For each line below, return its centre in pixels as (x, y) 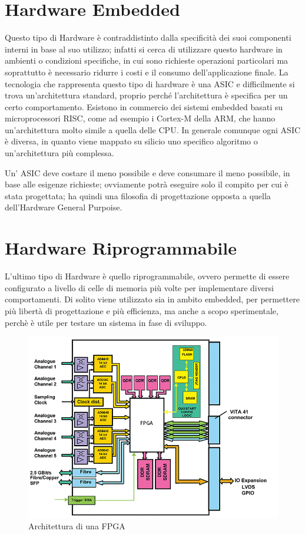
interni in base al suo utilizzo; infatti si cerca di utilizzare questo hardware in (144, 49)
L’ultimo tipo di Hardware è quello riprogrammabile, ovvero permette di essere (147, 276)
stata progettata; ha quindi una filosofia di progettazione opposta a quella (138, 195)
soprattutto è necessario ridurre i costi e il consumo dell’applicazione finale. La (147, 72)
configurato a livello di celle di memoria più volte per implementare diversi (139, 287)
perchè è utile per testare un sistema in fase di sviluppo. (106, 322)
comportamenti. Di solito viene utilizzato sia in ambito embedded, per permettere (152, 299)
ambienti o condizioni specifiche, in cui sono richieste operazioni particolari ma (147, 60)
